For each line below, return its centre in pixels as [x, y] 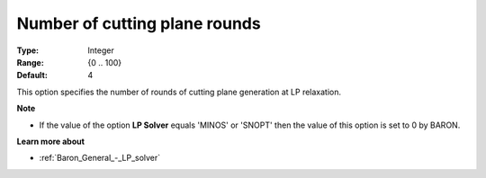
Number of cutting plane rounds [139, 23]
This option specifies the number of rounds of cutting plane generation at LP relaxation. [179, 92]
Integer [101, 50]
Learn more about [51, 141]
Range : [30, 62]
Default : [32, 76]
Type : [28, 50]
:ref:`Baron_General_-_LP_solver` [100, 158]
